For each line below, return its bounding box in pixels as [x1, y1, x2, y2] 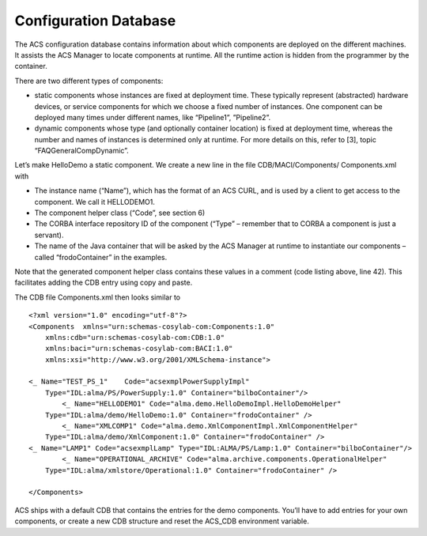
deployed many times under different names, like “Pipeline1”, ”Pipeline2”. [34, 112, 271, 122]
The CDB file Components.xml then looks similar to [14, 293, 181, 302]
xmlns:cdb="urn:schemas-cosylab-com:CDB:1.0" [44, 333, 225, 342]
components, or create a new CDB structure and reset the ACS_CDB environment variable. [14, 516, 310, 526]
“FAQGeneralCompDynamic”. [34, 146, 130, 156]
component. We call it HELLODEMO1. [34, 197, 156, 206]
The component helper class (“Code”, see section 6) [34, 208, 206, 217]
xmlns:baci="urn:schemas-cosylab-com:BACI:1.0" [44, 344, 233, 353]
